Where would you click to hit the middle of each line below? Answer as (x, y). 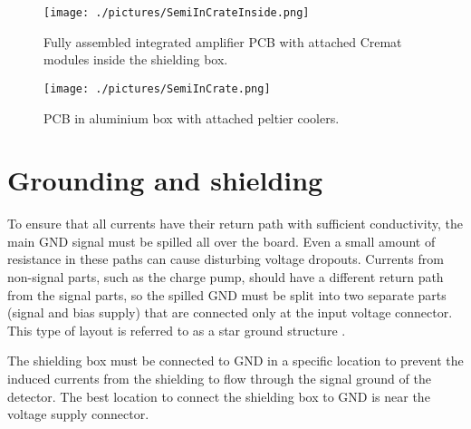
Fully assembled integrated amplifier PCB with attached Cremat (223, 41)
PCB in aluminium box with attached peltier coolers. (192, 117)
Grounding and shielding (165, 180)
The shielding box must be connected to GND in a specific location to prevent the (235, 361)
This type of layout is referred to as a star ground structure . (177, 330)
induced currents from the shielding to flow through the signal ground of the (219, 378)
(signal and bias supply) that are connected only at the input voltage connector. (230, 312)
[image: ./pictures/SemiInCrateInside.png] (177, 13)
